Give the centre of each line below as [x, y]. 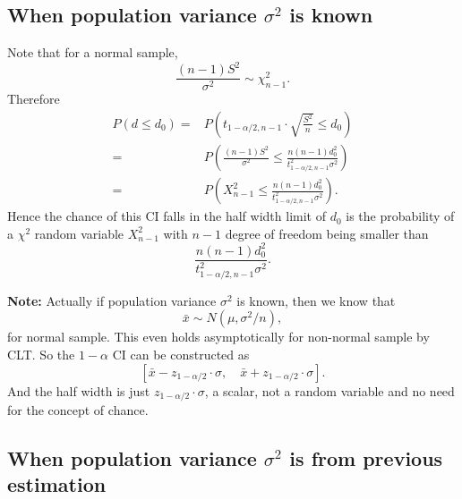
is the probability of [400, 216]
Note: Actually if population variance [112, 300]
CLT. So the [41, 355]
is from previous [366, 458]
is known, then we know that [316, 300]
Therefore [34, 99]
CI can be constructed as [181, 355]
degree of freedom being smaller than [327, 233]
